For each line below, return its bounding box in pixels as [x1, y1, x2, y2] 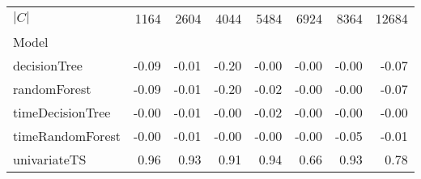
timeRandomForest [13, 126, 121, 145]
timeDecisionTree [13, 103, 111, 121]
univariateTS [13, 150, 87, 168]
